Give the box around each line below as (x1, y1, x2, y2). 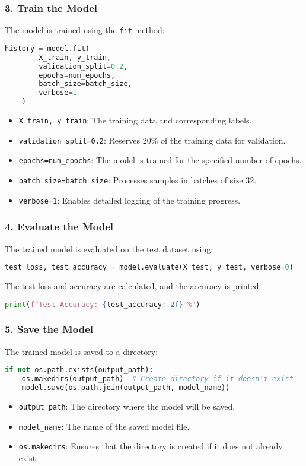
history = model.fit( (5, 44, 90, 53)
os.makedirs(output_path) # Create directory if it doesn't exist (21, 375, 294, 383)
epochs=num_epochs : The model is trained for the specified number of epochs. (18, 154, 302, 166)
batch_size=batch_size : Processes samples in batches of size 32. (18, 173, 257, 186)
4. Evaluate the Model (5, 219, 114, 234)
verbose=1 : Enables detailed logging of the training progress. (18, 194, 241, 206)
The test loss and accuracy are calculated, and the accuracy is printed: (5, 279, 262, 291)
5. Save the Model (5, 322, 94, 337)
